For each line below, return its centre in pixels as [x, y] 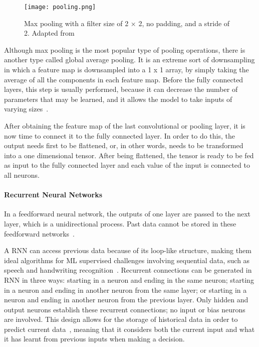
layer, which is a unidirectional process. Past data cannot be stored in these [120, 223]
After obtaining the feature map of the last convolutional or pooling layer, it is [125, 126]
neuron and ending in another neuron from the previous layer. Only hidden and [126, 300]
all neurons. [22, 175]
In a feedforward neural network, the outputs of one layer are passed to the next [127, 214]
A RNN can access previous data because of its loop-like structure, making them [128, 250]
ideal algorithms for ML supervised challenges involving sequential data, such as [127, 260]
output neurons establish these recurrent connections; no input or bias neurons [125, 309]
